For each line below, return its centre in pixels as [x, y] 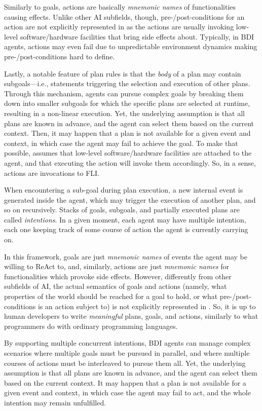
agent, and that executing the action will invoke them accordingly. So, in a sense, [130, 162]
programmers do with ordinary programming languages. [91, 326]
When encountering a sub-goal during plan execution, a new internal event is [124, 190]
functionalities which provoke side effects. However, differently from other [118, 276]
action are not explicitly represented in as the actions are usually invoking [119, 27]
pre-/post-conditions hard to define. [60, 56]
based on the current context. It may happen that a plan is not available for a [125, 382]
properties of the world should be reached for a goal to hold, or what [111, 296]
